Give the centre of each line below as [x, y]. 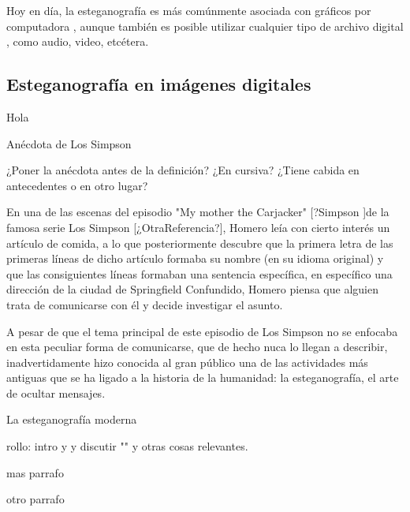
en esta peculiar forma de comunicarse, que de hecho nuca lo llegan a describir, [197, 347]
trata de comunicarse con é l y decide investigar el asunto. [145, 304]
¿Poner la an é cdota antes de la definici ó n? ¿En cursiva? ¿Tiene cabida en [183, 170]
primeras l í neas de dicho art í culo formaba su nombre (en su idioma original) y [195, 258]
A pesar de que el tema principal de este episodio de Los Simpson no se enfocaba [202, 331]
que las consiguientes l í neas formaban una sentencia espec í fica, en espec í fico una [199, 273]
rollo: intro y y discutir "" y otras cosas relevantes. [127, 446]
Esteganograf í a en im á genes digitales [159, 84]
